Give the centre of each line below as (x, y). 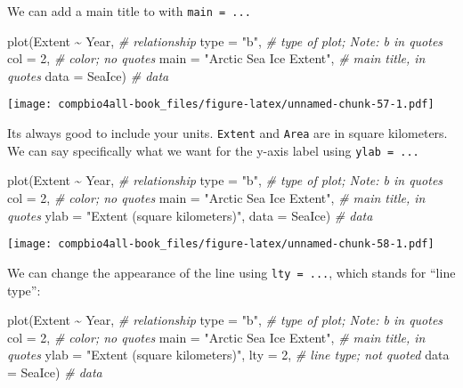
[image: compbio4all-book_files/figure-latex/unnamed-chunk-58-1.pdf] (221, 244)
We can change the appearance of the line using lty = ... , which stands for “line (231, 272)
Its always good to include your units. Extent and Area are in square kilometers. (227, 133)
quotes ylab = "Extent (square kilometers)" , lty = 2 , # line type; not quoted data (228, 355)
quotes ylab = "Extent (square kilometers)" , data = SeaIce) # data (190, 215)
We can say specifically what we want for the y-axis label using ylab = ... (213, 150)
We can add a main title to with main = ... (129, 11)
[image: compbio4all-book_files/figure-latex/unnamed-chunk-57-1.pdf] (221, 105)
